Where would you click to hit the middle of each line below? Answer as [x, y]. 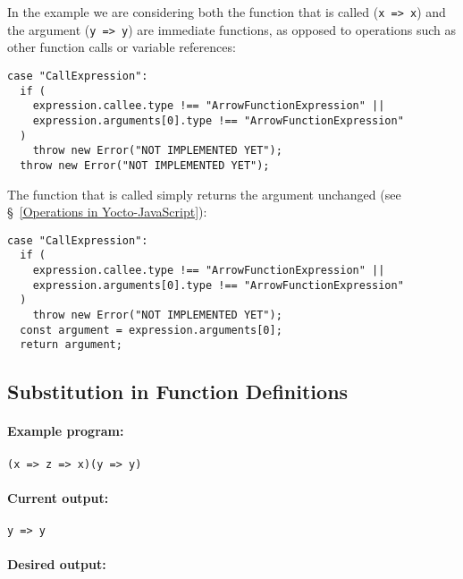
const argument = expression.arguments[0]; [151, 330]
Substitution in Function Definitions [178, 392]
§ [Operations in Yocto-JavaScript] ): [107, 212]
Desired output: [57, 564]
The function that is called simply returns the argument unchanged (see [204, 194]
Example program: [66, 431]
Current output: [58, 497]
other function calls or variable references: [122, 47]
